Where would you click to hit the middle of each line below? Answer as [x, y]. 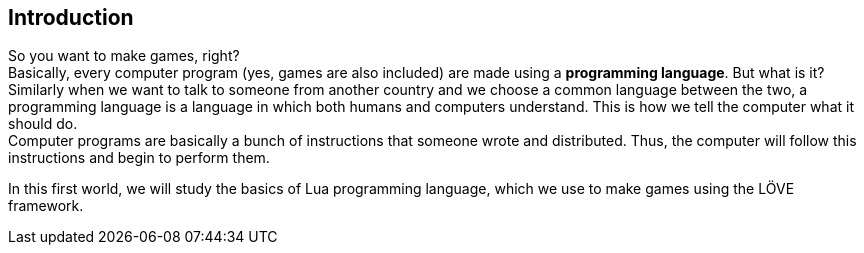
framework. [46, 206]
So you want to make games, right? [124, 56]
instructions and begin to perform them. [139, 158]
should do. [43, 124]
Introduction [71, 17]
